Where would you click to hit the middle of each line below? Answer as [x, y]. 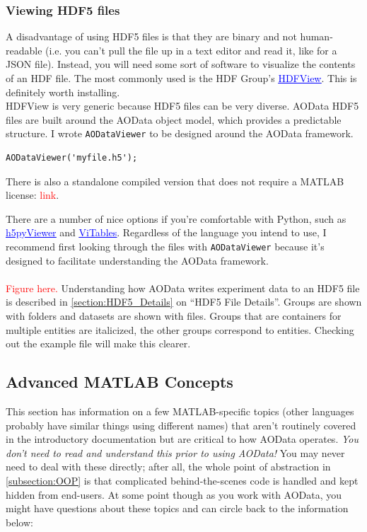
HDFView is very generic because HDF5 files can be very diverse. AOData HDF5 [182, 106]
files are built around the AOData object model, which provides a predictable [174, 119]
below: [19, 522]
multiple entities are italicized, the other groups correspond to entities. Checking [180, 329]
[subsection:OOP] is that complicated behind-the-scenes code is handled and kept [182, 480]
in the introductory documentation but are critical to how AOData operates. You [182, 439]
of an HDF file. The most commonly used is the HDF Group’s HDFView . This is [181, 78]
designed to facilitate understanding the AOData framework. [137, 260]
